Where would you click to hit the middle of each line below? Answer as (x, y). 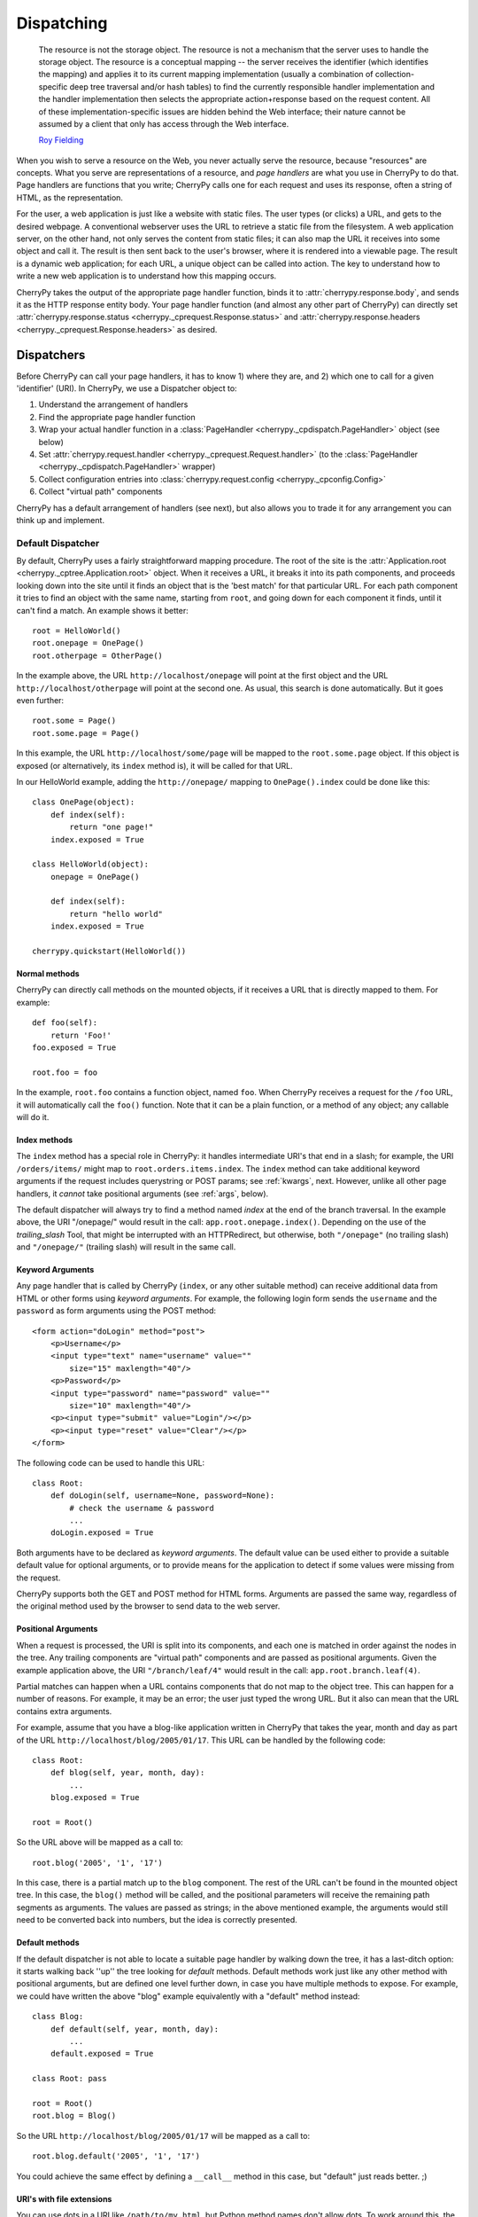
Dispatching (62, 23)
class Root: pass (69, 2079)
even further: (40, 700)
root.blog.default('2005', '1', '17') (116, 2156)
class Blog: (58, 2017)
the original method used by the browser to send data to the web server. (148, 1606)
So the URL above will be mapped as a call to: (100, 1842)
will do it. (33, 1116)
